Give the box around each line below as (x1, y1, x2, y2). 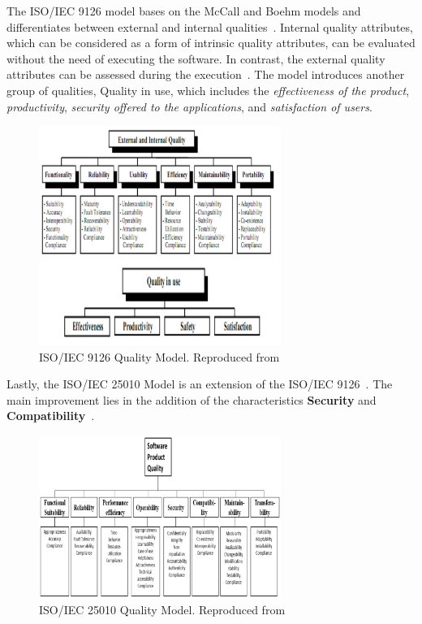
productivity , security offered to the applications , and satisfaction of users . (6, 97, 372, 115)
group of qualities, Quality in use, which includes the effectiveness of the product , (6, 81, 410, 98)
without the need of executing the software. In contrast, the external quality (6, 50, 385, 67)
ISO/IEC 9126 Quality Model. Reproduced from (39, 348, 280, 365)
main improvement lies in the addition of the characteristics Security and (6, 391, 377, 408)
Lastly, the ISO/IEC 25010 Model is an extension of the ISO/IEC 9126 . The (6, 375, 393, 392)
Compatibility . (6, 407, 95, 424)
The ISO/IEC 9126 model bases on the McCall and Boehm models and (6, 2, 361, 19)
